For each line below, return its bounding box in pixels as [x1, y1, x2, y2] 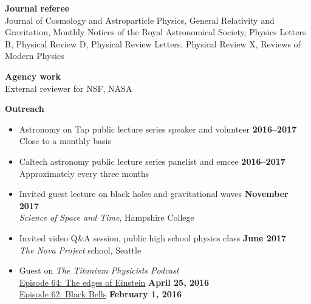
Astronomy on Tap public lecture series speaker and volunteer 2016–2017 [19, 122, 297, 135]
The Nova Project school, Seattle [19, 243, 142, 256]
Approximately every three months [19, 167, 149, 179]
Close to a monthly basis [19, 134, 111, 147]
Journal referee [5, 2, 70, 14]
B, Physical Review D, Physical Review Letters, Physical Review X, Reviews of [5, 37, 301, 50]
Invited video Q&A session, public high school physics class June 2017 [19, 231, 287, 244]
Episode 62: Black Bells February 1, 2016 [19, 288, 182, 300]
